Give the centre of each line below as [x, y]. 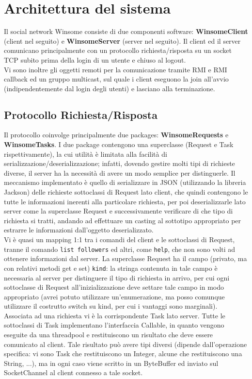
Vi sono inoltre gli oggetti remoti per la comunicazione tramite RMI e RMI [116, 69]
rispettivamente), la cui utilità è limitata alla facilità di [86, 154]
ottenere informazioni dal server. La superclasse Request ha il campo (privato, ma [126, 258]
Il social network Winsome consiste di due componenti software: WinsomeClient [126, 31]
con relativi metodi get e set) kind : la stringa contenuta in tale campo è [111, 268]
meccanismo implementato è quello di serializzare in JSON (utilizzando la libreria [125, 182]
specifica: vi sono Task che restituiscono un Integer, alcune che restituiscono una [123, 354]
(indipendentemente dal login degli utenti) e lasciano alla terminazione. [110, 88]
